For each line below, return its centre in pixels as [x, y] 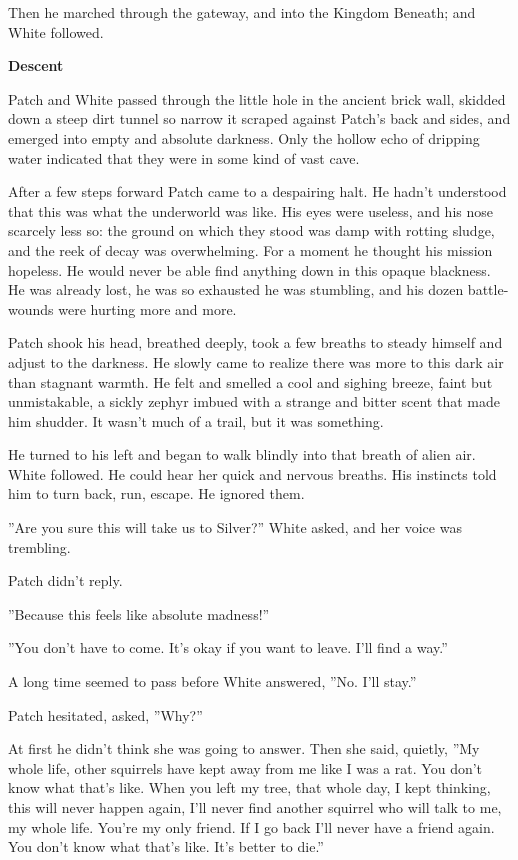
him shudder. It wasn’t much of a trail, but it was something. [196, 420]
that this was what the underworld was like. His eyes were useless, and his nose [250, 210]
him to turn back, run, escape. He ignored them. [156, 493]
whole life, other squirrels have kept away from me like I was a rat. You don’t [245, 767]
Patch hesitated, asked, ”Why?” [105, 714]
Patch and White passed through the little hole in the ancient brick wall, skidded [257, 98]
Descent [36, 65]
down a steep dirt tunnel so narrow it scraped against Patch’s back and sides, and [259, 118]
